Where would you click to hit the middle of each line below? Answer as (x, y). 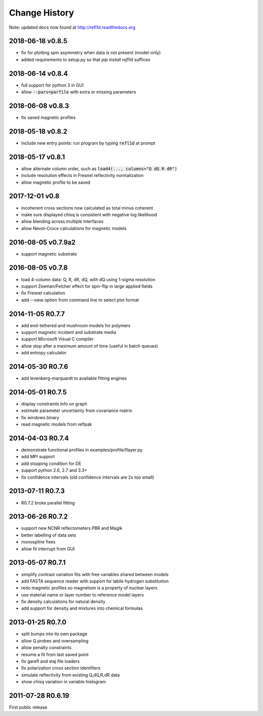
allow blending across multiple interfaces (62, 221)
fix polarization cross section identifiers (61, 668)
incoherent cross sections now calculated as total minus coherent (87, 208)
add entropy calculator (44, 353)
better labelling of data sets (49, 535)
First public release (28, 707)
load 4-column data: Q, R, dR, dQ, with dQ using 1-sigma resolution (88, 279)
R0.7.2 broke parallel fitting (48, 503)
